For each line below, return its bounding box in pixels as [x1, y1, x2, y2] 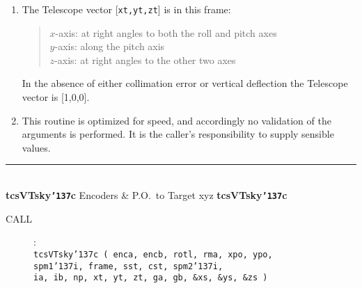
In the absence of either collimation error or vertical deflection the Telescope [22, 76, 348, 90]
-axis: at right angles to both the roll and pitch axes [55, 25, 277, 40]
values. [22, 140, 51, 154]
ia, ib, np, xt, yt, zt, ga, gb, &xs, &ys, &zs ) [33, 273, 268, 283]
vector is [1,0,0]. [22, 90, 90, 104]
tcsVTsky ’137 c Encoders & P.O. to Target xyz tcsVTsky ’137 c [6, 188, 288, 202]
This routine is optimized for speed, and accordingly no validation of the [22, 113, 331, 127]
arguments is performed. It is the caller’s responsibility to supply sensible [22, 127, 334, 141]
